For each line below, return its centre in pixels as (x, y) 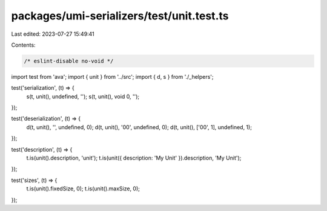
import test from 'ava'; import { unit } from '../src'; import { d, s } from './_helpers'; (113, 76)
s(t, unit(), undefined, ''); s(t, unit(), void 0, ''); (83, 96)
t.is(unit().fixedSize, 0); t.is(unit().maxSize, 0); (83, 189)
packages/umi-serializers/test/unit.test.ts (120, 16)
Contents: (23, 45)
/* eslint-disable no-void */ (69, 61)
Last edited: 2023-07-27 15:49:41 (53, 34)
